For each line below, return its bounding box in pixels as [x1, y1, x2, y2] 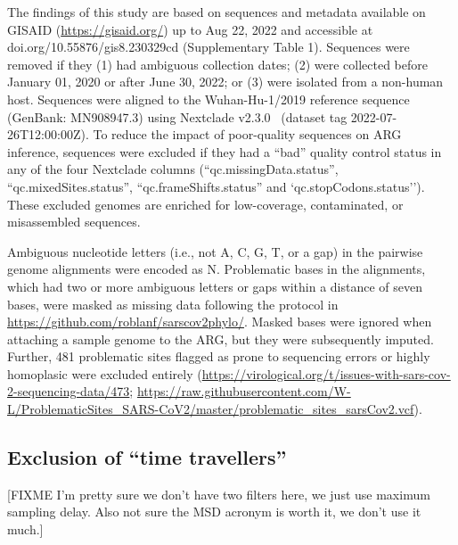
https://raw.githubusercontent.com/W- [136, 382, 351, 400]
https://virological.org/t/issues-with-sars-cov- [201, 364, 451, 383]
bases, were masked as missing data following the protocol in [7, 294, 339, 313]
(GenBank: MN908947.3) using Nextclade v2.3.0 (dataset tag [7, 107, 348, 126]
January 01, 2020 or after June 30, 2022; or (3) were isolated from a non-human [7, 72, 444, 91]
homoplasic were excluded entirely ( [7, 364, 202, 383]
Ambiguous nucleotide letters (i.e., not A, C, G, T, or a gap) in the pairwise [7, 242, 423, 260]
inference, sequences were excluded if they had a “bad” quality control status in [7, 142, 442, 161]
